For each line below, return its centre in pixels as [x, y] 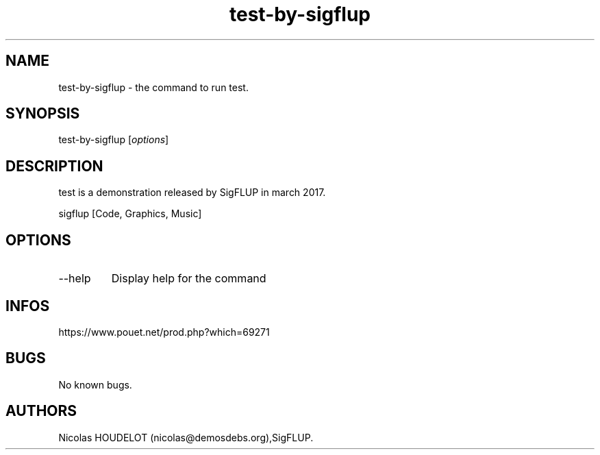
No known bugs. [95, 384]
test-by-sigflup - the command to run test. [153, 87]
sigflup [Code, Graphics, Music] [130, 214]
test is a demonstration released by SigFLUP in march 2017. [192, 193]
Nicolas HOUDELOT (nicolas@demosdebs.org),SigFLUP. [186, 437]
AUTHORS [41, 411]
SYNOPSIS [43, 114]
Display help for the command [189, 279]
